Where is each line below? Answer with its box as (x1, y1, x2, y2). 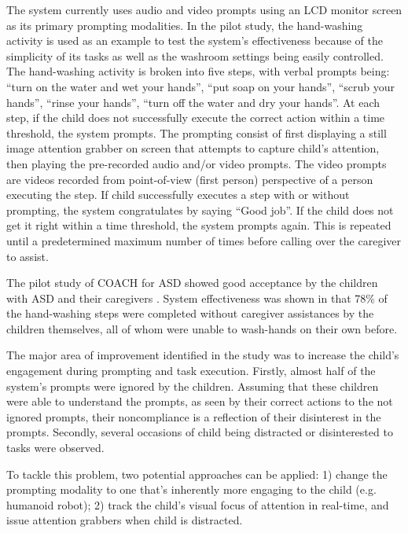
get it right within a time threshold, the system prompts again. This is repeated (6, 217, 391, 233)
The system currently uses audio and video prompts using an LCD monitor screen (6, 2, 402, 17)
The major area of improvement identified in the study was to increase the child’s (6, 347, 399, 363)
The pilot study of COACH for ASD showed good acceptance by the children (6, 274, 378, 291)
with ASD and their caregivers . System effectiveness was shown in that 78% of (6, 289, 388, 306)
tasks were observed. (6, 439, 105, 456)
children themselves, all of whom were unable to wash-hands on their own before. (6, 320, 398, 336)
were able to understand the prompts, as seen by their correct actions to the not (6, 393, 393, 410)
